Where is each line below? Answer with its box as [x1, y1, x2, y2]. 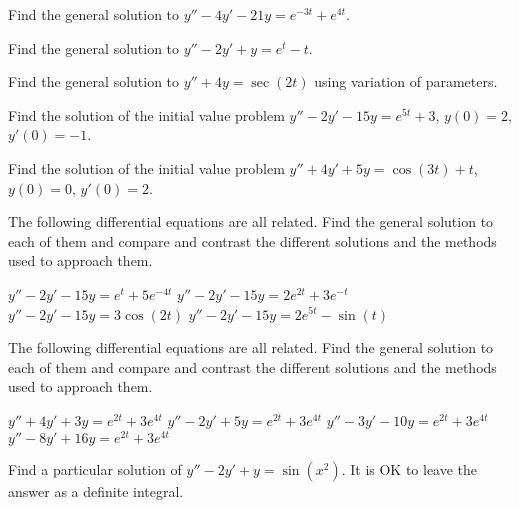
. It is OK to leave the [341, 458, 478, 479]
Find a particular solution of [8, 458, 182, 479]
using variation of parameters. [314, 71, 498, 92]
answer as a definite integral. [8, 480, 184, 501]
